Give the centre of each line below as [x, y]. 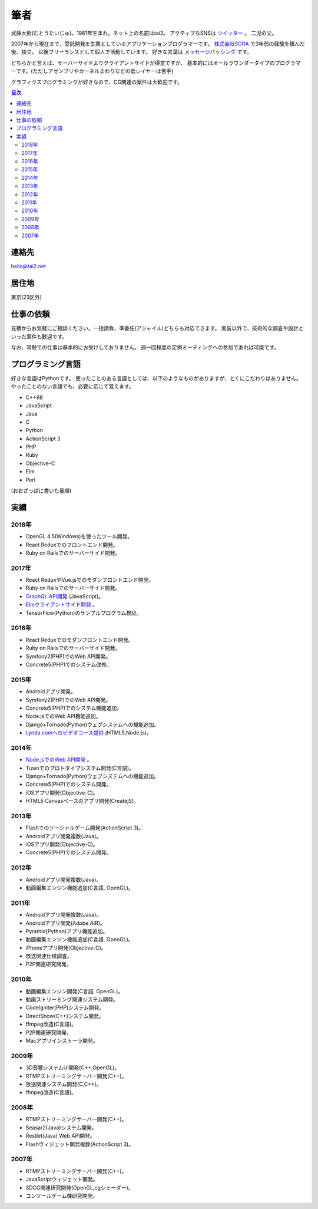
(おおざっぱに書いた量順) [41, 491]
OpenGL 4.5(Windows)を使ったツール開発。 [79, 536]
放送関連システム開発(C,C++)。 [64, 1084]
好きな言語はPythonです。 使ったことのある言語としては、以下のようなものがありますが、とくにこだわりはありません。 [156, 378]
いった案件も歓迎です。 [39, 337]
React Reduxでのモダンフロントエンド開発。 [79, 640]
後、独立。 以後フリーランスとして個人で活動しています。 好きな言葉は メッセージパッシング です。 [132, 52]
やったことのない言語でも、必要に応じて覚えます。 [73, 387]
